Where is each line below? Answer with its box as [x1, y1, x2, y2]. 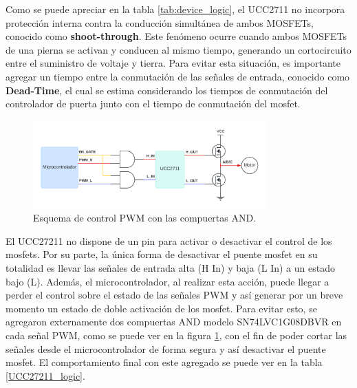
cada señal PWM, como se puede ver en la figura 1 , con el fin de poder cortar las [6, 327, 347, 342]
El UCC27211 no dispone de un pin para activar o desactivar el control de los [6, 233, 332, 248]
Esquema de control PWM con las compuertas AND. [33, 211, 257, 225]
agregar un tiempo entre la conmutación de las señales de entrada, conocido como [6, 69, 350, 83]
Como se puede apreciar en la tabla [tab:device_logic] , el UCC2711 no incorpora [6, 2, 345, 16]
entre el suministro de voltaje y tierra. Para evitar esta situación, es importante [6, 56, 340, 70]
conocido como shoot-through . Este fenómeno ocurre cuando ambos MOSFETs [6, 29, 347, 43]
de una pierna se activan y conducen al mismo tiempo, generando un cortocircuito [6, 42, 351, 56]
